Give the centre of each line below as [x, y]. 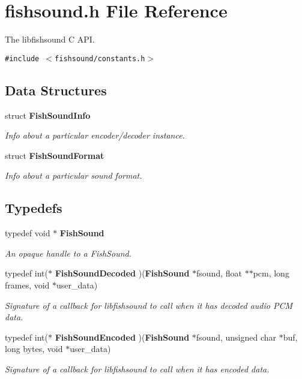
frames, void [27, 285]
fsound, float [219, 273]
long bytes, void [34, 349]
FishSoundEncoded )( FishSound [122, 337]
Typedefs [34, 208]
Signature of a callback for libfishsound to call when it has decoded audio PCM [149, 305]
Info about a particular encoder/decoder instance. [95, 135]
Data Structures [56, 90]
